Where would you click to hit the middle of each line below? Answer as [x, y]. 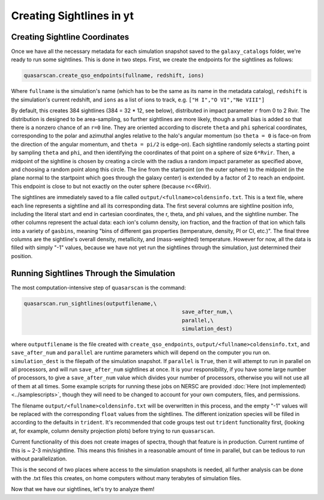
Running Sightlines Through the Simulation [93, 273]
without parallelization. [39, 459]
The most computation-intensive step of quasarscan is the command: [98, 288]
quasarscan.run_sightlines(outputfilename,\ [90, 303]
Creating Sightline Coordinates [70, 37]
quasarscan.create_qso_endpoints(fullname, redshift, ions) [114, 76]
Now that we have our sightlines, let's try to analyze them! [83, 489]
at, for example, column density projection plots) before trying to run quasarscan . [113, 431]
